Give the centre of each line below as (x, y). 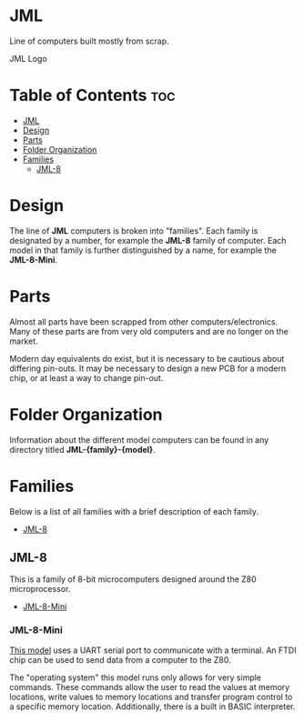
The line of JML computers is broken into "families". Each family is (134, 230)
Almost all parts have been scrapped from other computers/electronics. (144, 321)
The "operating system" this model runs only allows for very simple (136, 677)
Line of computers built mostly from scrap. (90, 41)
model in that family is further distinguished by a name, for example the (143, 250)
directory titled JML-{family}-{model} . (83, 449)
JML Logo (28, 58)
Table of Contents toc (92, 95)
